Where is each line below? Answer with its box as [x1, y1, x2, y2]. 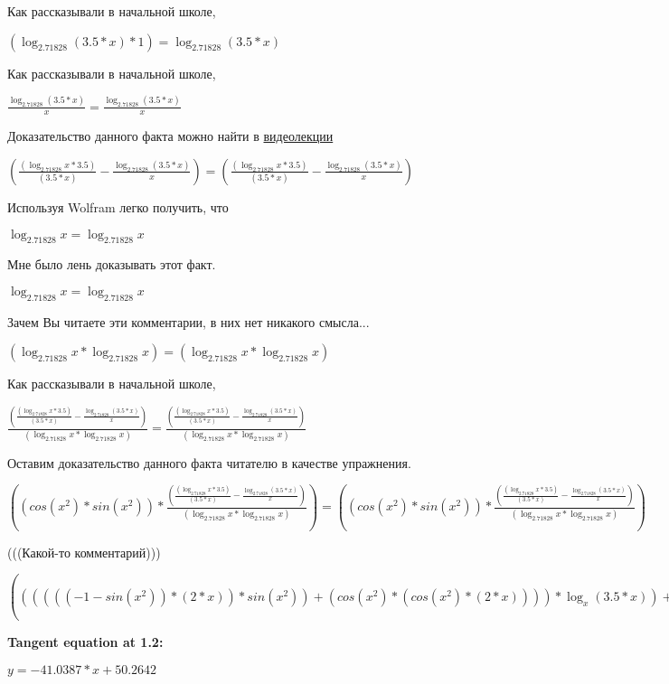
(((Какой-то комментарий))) [7, 542, 161, 561]
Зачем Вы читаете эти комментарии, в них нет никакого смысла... [7, 312, 370, 331]
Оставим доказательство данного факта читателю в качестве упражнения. [7, 453, 411, 472]
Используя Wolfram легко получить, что [7, 197, 229, 216]
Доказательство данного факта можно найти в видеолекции [7, 126, 334, 145]
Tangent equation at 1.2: [7, 632, 164, 651]
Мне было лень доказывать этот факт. [7, 255, 216, 274]
